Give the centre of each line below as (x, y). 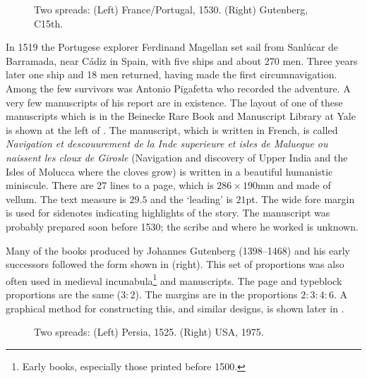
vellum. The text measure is (66, 199)
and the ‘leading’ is (192, 199)
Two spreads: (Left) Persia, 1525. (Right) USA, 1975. (149, 332)
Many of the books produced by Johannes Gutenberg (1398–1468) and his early (178, 250)
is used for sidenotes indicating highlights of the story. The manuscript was (168, 213)
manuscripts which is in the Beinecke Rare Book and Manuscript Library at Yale (181, 116)
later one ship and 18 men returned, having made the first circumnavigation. (172, 74)
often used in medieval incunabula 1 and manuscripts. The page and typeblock (174, 279)
